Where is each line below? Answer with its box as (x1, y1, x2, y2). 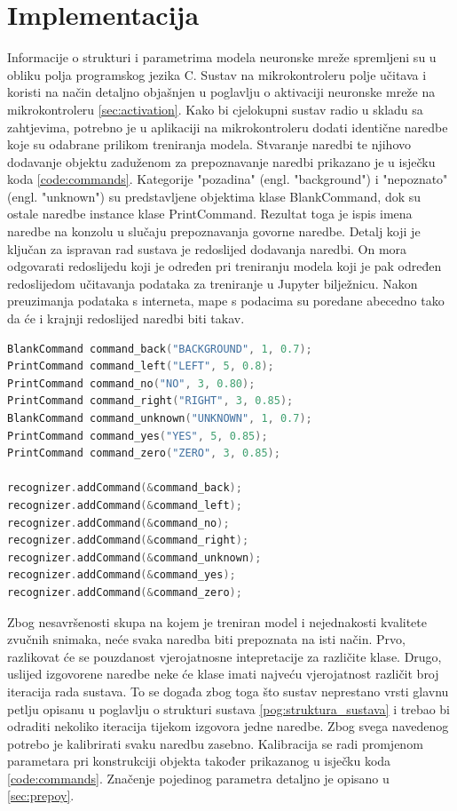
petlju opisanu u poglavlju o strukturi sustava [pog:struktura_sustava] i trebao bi (7, 699, 451, 718)
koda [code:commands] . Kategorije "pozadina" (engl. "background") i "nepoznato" (7, 170, 448, 188)
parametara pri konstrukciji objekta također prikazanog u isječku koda (7, 751, 391, 770)
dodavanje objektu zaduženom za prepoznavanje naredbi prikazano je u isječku (7, 152, 436, 171)
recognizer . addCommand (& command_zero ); (7, 585, 242, 599)
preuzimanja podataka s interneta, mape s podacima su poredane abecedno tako (7, 291, 445, 310)
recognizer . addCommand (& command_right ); (7, 534, 249, 547)
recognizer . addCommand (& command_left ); (7, 498, 242, 512)
